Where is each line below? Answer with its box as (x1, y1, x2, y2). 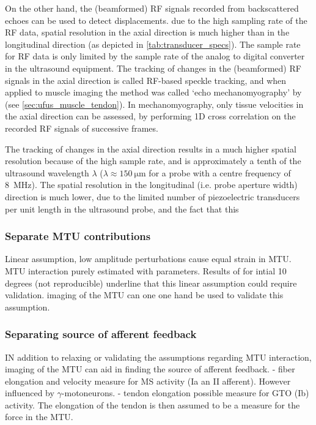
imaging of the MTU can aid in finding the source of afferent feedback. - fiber (5, 363, 295, 375)
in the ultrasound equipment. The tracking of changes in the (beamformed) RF (5, 61, 301, 74)
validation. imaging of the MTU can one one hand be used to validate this (5, 288, 284, 301)
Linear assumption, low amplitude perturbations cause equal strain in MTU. (5, 252, 292, 265)
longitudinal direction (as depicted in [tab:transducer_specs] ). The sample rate (5, 37, 301, 50)
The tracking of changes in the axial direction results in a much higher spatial (5, 142, 296, 155)
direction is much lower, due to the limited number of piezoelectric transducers (5, 190, 300, 203)
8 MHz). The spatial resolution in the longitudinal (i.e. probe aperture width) (5, 178, 298, 191)
